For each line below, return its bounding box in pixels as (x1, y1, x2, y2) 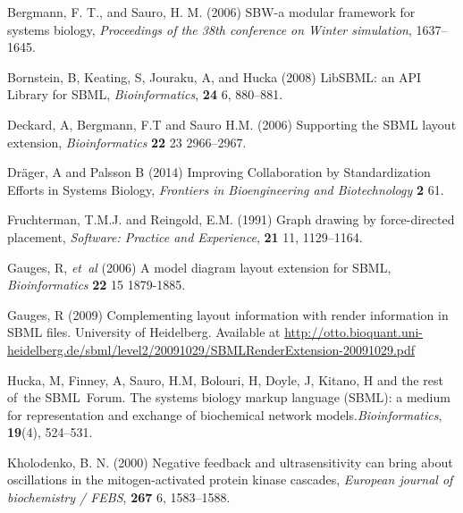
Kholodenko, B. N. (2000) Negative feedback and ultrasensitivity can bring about (7, 452, 453, 471)
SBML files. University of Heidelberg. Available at (7, 323, 281, 341)
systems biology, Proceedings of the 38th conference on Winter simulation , (7, 20, 412, 38)
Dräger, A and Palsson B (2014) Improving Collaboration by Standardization (7, 163, 431, 181)
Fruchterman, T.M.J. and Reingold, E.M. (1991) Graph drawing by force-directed (7, 210, 455, 229)
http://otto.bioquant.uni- (284, 323, 424, 341)
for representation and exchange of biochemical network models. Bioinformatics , (7, 405, 442, 424)
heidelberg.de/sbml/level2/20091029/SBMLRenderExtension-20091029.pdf (7, 340, 416, 358)
